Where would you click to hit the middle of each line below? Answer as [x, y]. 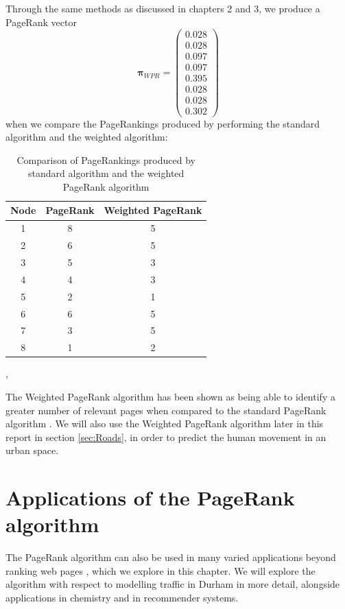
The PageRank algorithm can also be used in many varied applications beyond [171, 557]
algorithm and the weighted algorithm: [87, 137]
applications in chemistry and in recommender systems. [122, 597]
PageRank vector [41, 22]
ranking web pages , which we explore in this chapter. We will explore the [160, 570]
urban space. [32, 450]
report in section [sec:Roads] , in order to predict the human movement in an [166, 437]
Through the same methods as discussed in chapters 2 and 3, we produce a [163, 8]
